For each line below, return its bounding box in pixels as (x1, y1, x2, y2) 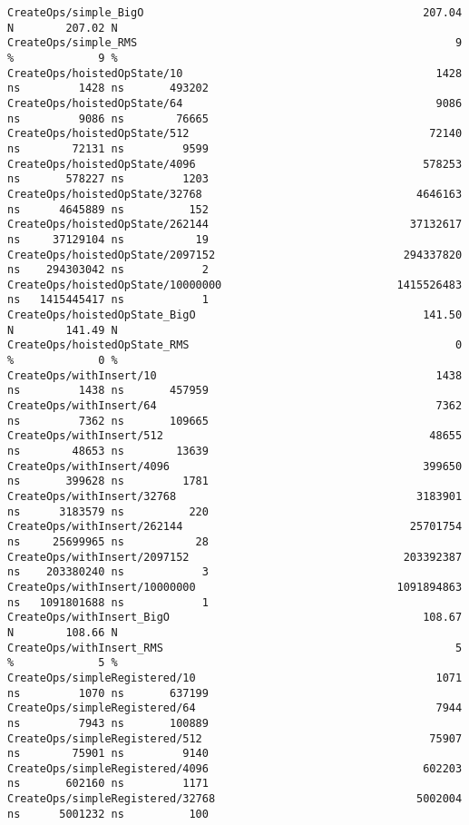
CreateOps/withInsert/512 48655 (7, 429, 463, 443)
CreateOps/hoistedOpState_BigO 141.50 (7, 309, 463, 322)
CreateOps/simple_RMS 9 (7, 36, 463, 50)
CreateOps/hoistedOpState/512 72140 (7, 127, 463, 141)
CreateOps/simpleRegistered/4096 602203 (7, 761, 463, 775)
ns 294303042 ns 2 (7, 263, 209, 277)
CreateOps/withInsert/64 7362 (7, 399, 463, 413)
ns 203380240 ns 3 (7, 565, 209, 579)
